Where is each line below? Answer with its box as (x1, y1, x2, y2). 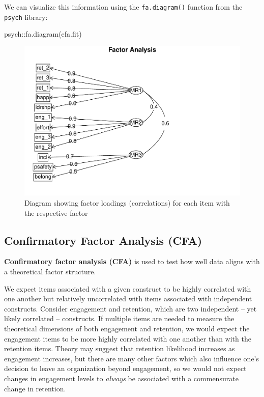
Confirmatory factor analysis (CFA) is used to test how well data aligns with (4, 256, 260, 267)
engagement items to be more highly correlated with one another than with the (4, 333, 251, 344)
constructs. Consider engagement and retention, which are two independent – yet (4, 303, 257, 314)
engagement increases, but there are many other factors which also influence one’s (4, 353, 259, 363)
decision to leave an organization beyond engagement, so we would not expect (4, 363, 247, 374)
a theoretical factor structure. (4, 266, 96, 277)
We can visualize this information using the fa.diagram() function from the (4, 2, 243, 12)
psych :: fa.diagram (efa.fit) (4, 29, 82, 39)
